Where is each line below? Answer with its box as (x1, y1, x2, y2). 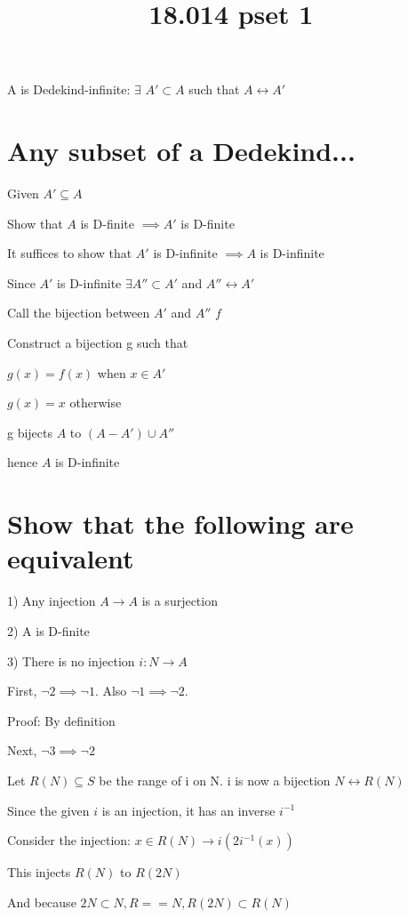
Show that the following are (7, 505, 354, 542)
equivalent (7, 540, 134, 576)
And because (7, 892, 76, 911)
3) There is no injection (7, 651, 135, 670)
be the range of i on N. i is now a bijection (99, 770, 331, 789)
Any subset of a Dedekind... (7, 133, 356, 169)
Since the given (7, 801, 90, 819)
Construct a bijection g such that (7, 334, 188, 352)
